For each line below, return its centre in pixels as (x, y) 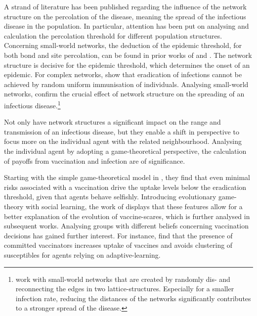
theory (14, 206)
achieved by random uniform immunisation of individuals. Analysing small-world (126, 84)
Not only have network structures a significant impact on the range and (112, 122)
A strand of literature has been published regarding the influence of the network (125, 6)
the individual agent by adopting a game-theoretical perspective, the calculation (125, 151)
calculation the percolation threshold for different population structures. (113, 35)
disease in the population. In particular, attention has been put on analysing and (127, 26)
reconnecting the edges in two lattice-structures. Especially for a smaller (125, 289)
